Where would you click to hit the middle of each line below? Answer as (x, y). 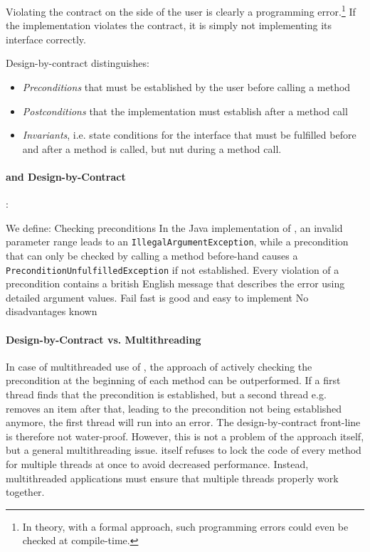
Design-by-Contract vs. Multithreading (104, 339)
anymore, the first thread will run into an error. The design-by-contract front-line (183, 422)
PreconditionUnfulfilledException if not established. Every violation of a (173, 269)
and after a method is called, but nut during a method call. (152, 148)
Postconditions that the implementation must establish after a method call (185, 111)
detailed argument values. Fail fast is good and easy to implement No (157, 297)
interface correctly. (46, 39)
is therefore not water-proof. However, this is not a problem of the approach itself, (185, 436)
